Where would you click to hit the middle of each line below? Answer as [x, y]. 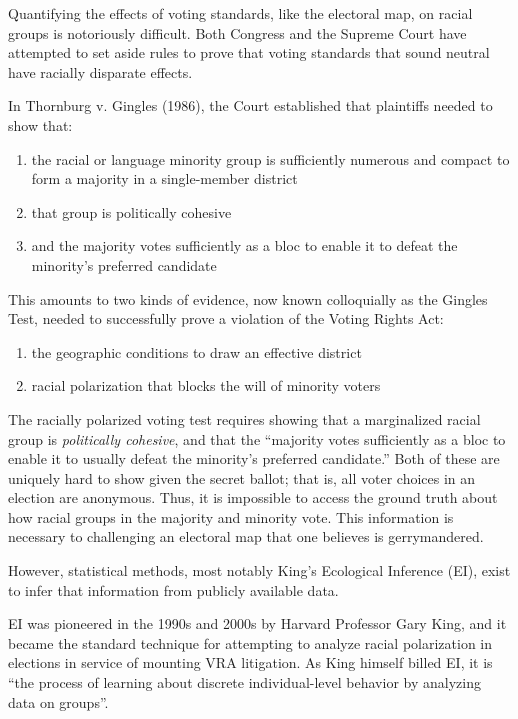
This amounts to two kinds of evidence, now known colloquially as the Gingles [248, 298]
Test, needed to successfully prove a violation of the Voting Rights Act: [226, 318]
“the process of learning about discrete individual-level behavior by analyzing [244, 682]
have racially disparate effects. [100, 71]
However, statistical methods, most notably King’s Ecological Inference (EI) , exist [259, 570]
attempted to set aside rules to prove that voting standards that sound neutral [249, 52]
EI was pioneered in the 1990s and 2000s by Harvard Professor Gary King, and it [257, 623]
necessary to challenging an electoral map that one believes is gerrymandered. [246, 536]
